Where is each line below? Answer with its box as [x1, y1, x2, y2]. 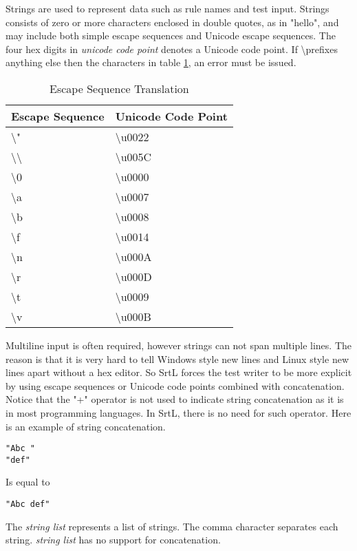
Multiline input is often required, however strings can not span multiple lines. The [6, 337, 352, 352]
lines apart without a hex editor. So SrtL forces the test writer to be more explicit [6, 365, 352, 380]
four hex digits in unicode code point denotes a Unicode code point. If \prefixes [6, 41, 338, 56]
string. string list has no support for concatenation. [6, 532, 221, 547]
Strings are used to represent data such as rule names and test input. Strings [6, 1, 329, 15]
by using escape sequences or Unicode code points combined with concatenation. [6, 378, 345, 393]
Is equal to [6, 475, 50, 489]
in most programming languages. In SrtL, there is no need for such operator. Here [6, 405, 351, 419]
